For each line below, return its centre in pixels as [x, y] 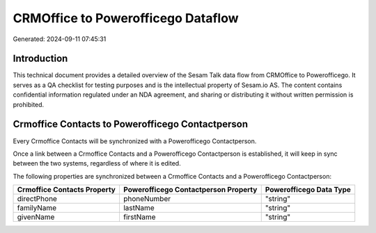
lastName [139, 208]
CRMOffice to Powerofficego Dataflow [126, 18]
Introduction [40, 59]
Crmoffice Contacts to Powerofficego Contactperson [131, 124]
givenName [36, 217]
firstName [139, 217]
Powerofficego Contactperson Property [190, 190]
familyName [37, 208]
